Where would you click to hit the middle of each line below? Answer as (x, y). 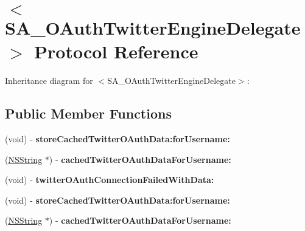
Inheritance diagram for (49, 81)
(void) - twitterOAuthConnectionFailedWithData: (110, 180)
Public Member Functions (88, 113)
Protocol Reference (116, 51)
